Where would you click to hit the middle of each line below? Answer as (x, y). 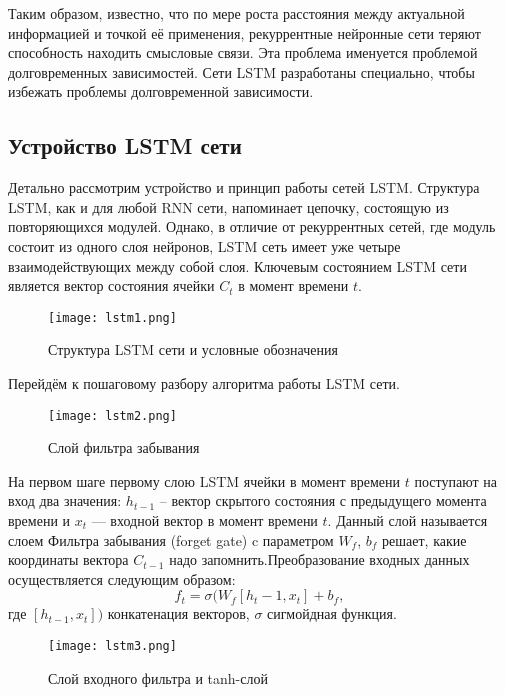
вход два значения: (65, 500)
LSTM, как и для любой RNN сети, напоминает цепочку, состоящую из (228, 206)
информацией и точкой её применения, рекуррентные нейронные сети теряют (244, 32)
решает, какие (424, 539)
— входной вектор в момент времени (204, 520)
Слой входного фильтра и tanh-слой (158, 677)
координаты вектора (68, 559)
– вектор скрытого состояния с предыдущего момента (323, 500)
